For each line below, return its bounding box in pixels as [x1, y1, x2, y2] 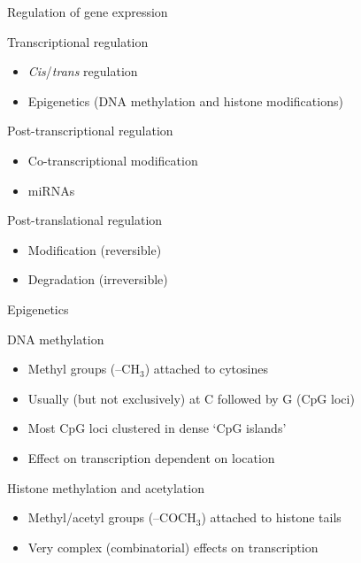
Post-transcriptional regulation [7, 121, 173, 140]
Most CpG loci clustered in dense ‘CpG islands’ [27, 419, 287, 437]
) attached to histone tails [201, 508, 342, 527]
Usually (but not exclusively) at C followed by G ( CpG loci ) [27, 389, 355, 407]
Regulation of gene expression [7, 3, 168, 20]
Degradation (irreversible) [27, 270, 168, 289]
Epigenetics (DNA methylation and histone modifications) [27, 91, 343, 110]
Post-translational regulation [7, 211, 163, 229]
